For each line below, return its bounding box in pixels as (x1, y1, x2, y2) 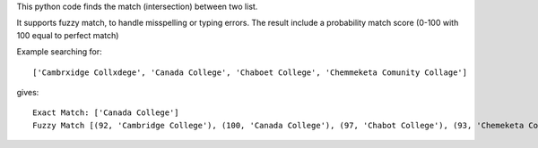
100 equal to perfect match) (16, 29, 119, 40)
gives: (16, 86, 39, 97)
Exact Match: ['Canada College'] (32, 108, 179, 118)
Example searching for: (16, 46, 102, 57)
